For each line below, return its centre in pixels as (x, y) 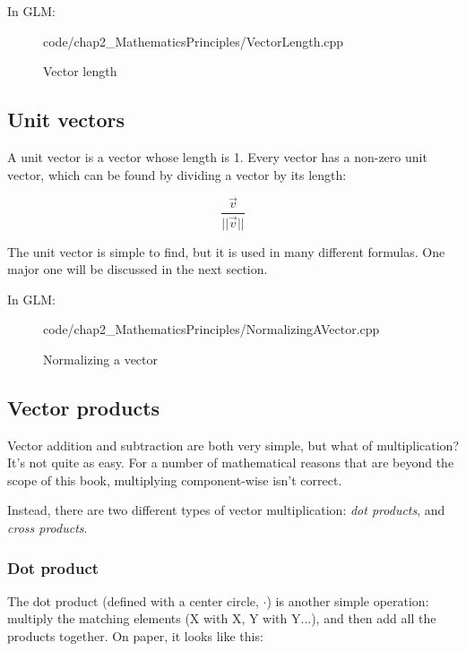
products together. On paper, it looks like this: (135, 636)
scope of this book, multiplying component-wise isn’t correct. (175, 480)
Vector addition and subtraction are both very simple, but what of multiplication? (233, 445)
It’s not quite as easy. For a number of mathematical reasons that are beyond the (231, 463)
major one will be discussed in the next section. (138, 269)
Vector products (84, 407)
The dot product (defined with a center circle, (133, 600)
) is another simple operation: (348, 600)
